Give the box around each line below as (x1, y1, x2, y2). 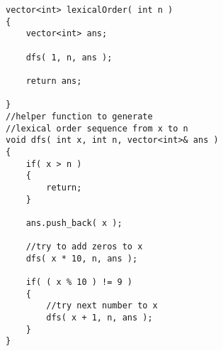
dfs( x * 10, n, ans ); (25, 253, 138, 264)
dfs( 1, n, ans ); (25, 52, 113, 63)
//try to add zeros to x (25, 242, 143, 252)
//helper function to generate (6, 111, 153, 121)
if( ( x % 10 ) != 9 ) (25, 277, 132, 288)
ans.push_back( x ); (25, 217, 122, 228)
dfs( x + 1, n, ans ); (46, 313, 153, 323)
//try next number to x (46, 301, 158, 311)
